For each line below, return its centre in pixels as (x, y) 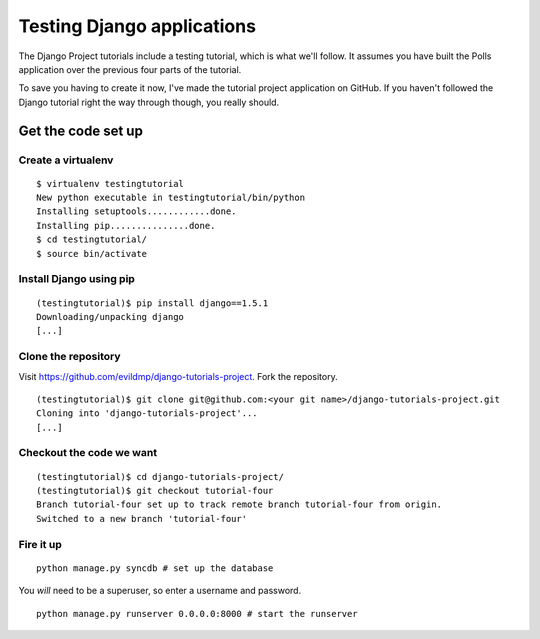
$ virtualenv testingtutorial (110, 183)
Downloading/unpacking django (110, 316)
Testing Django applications (137, 26)
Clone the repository (69, 357)
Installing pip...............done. (126, 225)
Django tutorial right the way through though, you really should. (149, 102)
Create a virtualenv (66, 160)
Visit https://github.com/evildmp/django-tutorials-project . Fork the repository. (178, 376)
